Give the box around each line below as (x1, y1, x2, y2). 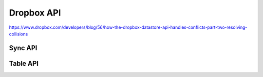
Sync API (9, 44, 38, 52)
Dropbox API (9, 7, 61, 18)
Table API (9, 59, 39, 68)
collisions (9, 31, 28, 37)
